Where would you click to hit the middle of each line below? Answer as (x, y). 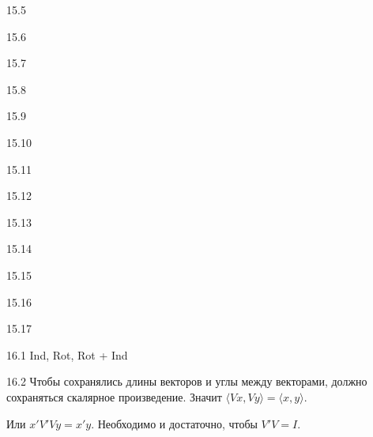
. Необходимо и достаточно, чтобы (174, 423)
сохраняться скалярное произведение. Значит (114, 396)
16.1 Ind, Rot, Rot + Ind (67, 354)
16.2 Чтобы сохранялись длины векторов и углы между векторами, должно (187, 381)
